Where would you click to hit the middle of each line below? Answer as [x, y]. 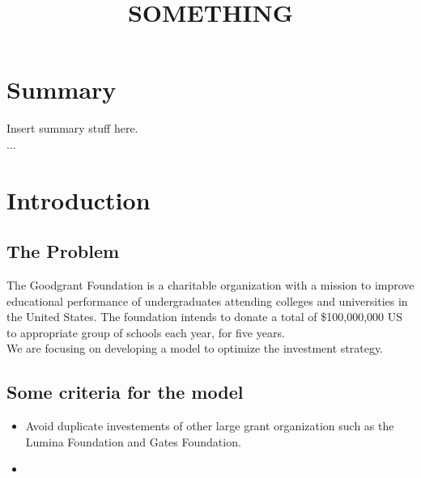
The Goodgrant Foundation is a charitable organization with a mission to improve [210, 285]
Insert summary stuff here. [72, 128]
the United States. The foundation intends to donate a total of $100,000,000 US [205, 317]
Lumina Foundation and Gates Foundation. [133, 441]
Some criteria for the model [125, 392]
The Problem [63, 251]
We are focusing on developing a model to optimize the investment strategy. [195, 348]
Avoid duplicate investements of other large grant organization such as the [210, 426]
